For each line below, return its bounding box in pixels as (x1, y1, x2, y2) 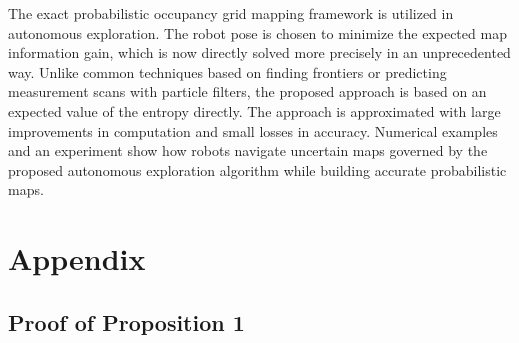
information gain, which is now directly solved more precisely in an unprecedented (8, 42, 511, 63)
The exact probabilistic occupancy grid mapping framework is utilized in (8, 3, 454, 23)
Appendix (8, 238, 146, 279)
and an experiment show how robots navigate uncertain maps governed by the (8, 140, 488, 161)
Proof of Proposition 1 (8, 306, 245, 337)
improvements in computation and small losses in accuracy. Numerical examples (8, 120, 498, 141)
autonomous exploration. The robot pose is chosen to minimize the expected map (8, 22, 507, 43)
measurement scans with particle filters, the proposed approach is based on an (8, 81, 487, 102)
